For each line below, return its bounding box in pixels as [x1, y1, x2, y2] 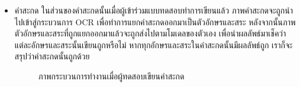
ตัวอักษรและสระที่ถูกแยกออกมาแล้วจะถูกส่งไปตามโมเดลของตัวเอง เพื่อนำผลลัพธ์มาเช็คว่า [14, 27, 286, 39]
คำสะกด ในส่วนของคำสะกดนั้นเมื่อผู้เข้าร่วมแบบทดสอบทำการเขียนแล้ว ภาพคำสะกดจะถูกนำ [14, 4, 293, 16]
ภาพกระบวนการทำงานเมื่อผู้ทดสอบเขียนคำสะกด [38, 69, 185, 82]
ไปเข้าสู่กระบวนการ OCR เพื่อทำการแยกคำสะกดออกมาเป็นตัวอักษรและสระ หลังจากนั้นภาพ [14, 15, 296, 28]
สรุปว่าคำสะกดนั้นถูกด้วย [14, 50, 90, 62]
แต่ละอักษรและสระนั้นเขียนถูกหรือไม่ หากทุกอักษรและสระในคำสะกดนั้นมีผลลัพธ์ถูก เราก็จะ [14, 38, 293, 51]
